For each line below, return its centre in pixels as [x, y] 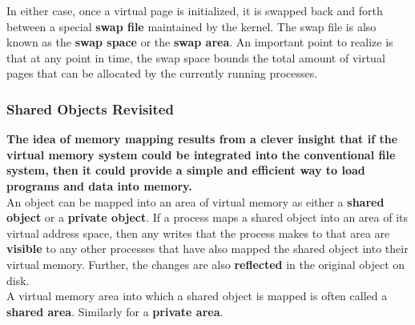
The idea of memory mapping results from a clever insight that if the [202, 139]
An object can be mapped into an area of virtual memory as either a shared [195, 201]
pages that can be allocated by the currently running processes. [162, 73]
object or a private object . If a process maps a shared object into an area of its [207, 217]
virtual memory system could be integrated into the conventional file [201, 154]
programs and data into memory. [99, 185]
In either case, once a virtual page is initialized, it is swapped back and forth [195, 10]
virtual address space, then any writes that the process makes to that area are [198, 233]
